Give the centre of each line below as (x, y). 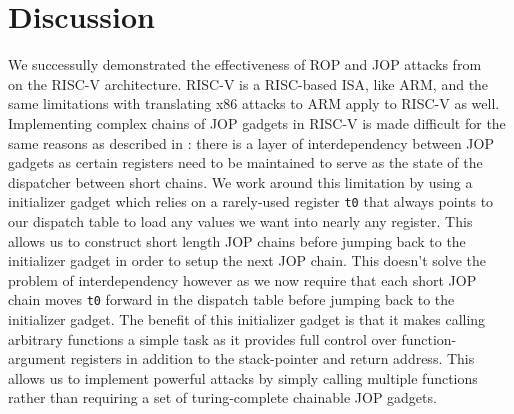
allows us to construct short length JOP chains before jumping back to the (237, 240)
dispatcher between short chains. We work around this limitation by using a (240, 181)
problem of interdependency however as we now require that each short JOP (242, 279)
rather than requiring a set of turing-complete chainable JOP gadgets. (222, 397)
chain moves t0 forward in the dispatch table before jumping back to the (231, 299)
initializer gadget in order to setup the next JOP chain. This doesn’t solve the (247, 260)
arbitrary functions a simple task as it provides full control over (202, 338)
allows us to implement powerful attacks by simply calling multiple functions (243, 377)
